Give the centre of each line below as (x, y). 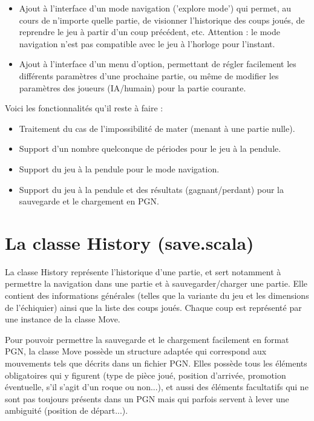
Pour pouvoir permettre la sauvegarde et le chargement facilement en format (147, 339)
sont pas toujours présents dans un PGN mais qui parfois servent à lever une (147, 398)
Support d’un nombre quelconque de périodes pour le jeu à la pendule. (150, 148)
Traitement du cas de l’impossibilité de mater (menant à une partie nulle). (157, 128)
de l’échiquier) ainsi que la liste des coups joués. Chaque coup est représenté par (153, 307)
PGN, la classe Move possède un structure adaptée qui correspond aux (136, 351)
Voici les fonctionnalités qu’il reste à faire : (84, 108)
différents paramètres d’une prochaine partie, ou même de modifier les (149, 75)
